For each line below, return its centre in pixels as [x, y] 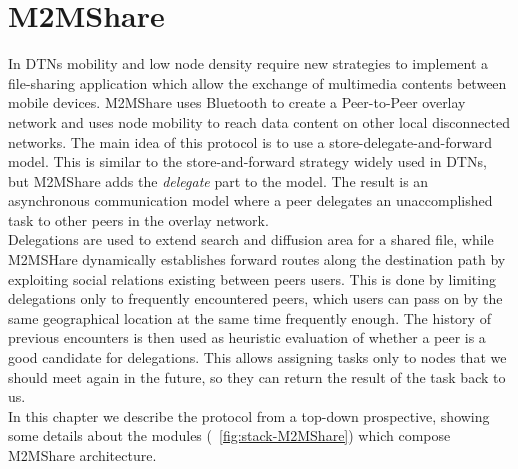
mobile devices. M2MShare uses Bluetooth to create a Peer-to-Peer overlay [237, 102]
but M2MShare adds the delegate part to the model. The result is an [218, 180]
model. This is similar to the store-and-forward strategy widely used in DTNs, [247, 161]
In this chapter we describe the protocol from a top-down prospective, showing [249, 415]
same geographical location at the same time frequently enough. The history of [249, 317]
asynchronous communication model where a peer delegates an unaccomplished [250, 200]
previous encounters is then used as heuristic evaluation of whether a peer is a [247, 337]
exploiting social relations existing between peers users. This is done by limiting [252, 278]
